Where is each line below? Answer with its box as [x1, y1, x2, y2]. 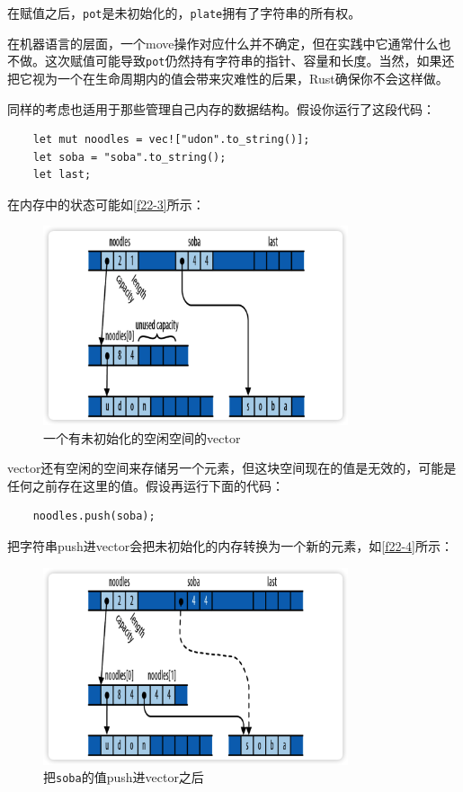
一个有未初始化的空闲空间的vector [43, 428, 241, 447]
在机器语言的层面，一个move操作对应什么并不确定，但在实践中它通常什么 [7, 33, 439, 52]
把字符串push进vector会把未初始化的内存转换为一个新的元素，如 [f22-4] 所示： [7, 537, 453, 556]
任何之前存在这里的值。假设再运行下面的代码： [7, 476, 284, 494]
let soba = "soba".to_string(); [32, 150, 227, 164]
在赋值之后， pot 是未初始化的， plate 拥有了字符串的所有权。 [7, 4, 361, 22]
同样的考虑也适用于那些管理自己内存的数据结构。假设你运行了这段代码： [7, 99, 435, 118]
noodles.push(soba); [32, 510, 156, 523]
